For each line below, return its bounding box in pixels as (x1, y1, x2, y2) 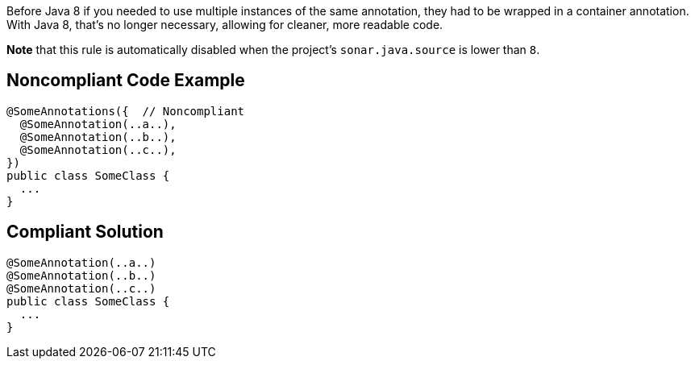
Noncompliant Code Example (6, 70, 245, 91)
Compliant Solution (6, 222, 164, 243)
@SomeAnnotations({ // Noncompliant (6, 104, 245, 118)
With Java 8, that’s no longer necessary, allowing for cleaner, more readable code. (6, 18, 443, 31)
